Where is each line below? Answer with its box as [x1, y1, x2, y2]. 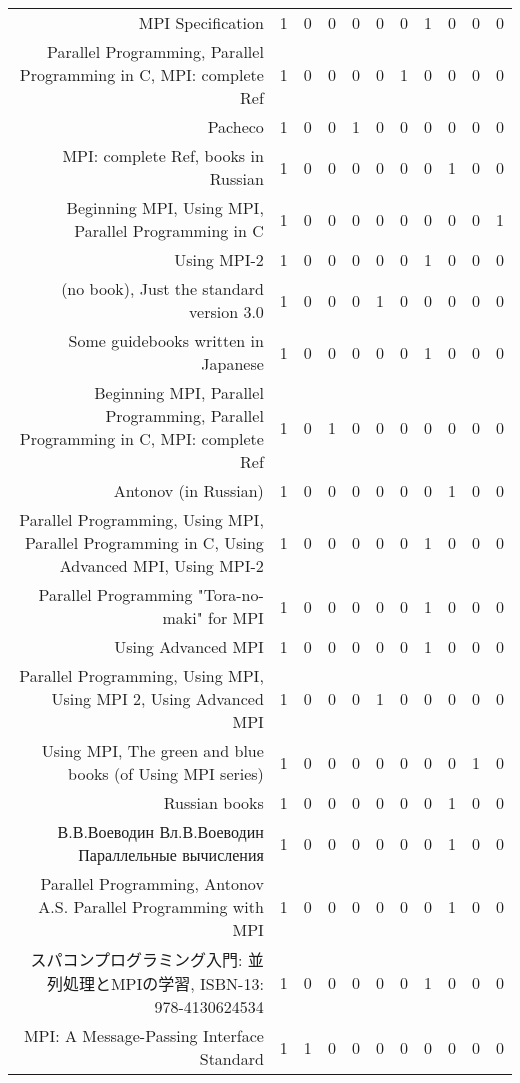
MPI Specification [138, 11, 264, 34]
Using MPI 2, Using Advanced [51, 687, 264, 710]
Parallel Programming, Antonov [40, 872, 264, 895]
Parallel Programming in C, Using [24, 531, 264, 554]
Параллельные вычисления [78, 843, 264, 866]
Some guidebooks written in [68, 329, 264, 352]
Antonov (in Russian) [113, 479, 264, 502]
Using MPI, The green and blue [41, 739, 264, 762]
